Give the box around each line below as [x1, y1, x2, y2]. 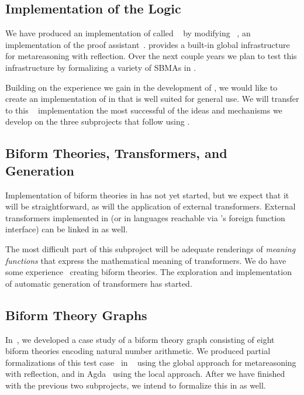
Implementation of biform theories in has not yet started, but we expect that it [5, 188, 289, 201]
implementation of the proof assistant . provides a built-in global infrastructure [5, 38, 290, 50]
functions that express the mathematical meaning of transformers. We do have [5, 254, 286, 266]
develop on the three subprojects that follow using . [5, 115, 190, 128]
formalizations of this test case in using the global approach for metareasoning [5, 356, 296, 368]
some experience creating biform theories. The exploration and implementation [5, 266, 292, 278]
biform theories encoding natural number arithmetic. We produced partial [5, 345, 271, 357]
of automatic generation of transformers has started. [5, 277, 192, 289]
